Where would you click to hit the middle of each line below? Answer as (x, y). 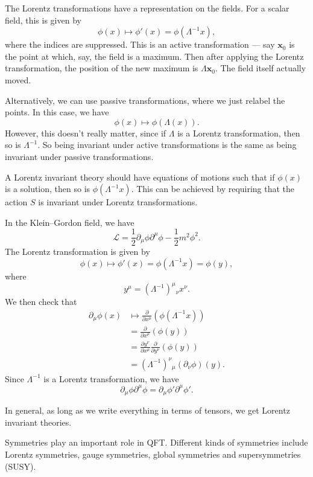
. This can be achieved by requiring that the (213, 189)
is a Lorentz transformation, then (239, 133)
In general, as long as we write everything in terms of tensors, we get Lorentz (147, 410)
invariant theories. (38, 422)
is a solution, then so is (48, 189)
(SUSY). (21, 466)
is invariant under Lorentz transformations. (118, 202)
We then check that (41, 302)
